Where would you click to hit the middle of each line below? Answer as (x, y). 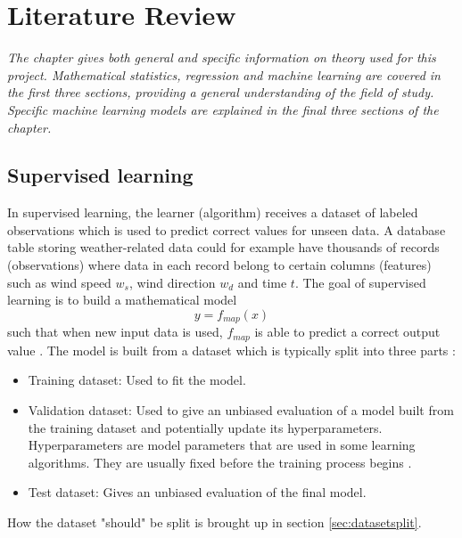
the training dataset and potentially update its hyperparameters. (205, 427)
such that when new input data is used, (115, 332)
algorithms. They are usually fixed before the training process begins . (220, 462)
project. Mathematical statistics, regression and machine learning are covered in (224, 74)
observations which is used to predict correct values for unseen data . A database (227, 229)
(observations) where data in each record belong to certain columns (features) (219, 265)
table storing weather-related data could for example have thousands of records (223, 247)
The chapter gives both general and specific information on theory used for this (222, 57)
